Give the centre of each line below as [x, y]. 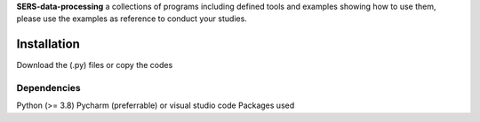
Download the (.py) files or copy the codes [95, 65]
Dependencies [49, 88]
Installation [48, 44]
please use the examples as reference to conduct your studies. [132, 19]
